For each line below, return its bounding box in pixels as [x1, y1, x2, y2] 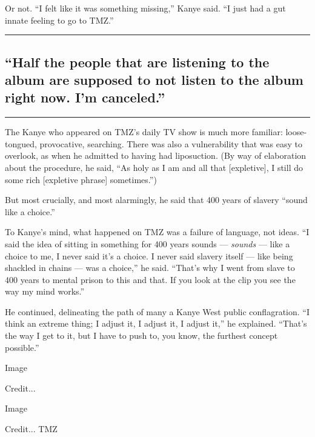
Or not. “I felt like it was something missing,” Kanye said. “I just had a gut [5, 2, 286, 14]
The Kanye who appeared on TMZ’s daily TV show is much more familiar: [5, 125, 283, 138]
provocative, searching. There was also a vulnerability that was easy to [39, 137, 302, 150]
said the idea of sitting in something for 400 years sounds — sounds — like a [5, 237, 290, 250]
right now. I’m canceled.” [5, 88, 165, 107]
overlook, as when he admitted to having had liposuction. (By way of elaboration [5, 149, 307, 162]
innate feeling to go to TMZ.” [5, 13, 114, 26]
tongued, [5, 137, 37, 150]
